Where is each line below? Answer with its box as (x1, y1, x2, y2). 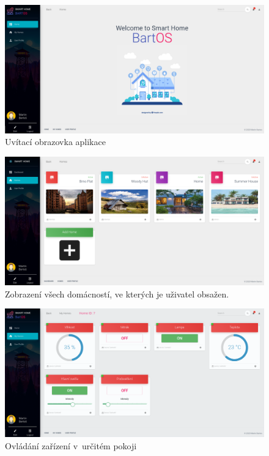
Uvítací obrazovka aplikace (5, 135, 106, 148)
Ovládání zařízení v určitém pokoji (5, 439, 137, 452)
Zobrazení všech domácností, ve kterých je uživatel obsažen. (5, 287, 229, 300)
